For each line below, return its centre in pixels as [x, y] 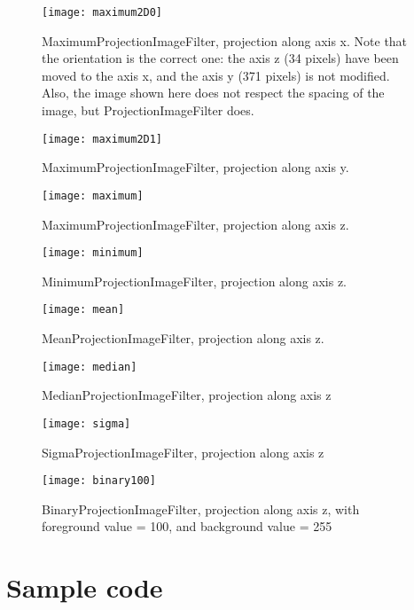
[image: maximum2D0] [102, 12]
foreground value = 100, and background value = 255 [187, 526]
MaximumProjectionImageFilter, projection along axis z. [195, 224]
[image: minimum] [93, 253]
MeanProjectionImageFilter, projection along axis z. [183, 338]
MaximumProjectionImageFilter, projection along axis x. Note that [225, 40]
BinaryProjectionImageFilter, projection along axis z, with [201, 508]
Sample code [85, 587]
